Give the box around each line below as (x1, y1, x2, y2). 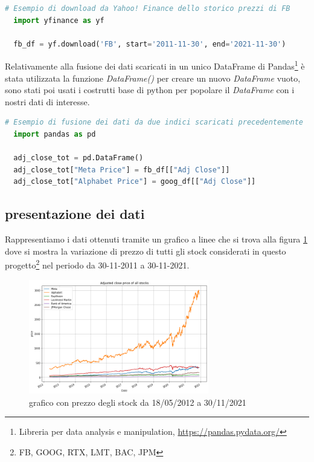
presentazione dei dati (5, 204, 145, 223)
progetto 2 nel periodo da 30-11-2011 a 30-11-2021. (5, 257, 190, 272)
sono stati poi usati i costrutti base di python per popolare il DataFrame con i (5, 83, 295, 96)
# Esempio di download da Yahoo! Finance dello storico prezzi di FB (5, 4, 290, 13)
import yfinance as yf (13, 16, 104, 25)
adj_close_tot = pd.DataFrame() (13, 154, 144, 163)
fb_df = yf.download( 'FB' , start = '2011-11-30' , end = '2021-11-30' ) (13, 39, 286, 48)
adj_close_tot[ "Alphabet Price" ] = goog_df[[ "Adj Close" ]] (13, 177, 256, 186)
